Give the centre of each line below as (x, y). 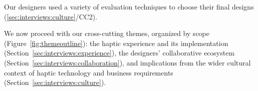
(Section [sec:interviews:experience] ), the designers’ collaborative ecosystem (119, 53)
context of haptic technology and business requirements (89, 72)
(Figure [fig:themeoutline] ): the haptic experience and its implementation (116, 43)
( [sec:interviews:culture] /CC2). (51, 16)
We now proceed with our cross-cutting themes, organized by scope (107, 33)
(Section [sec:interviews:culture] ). (55, 82)
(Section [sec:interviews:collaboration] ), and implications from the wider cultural (128, 62)
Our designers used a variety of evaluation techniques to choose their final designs (129, 6)
